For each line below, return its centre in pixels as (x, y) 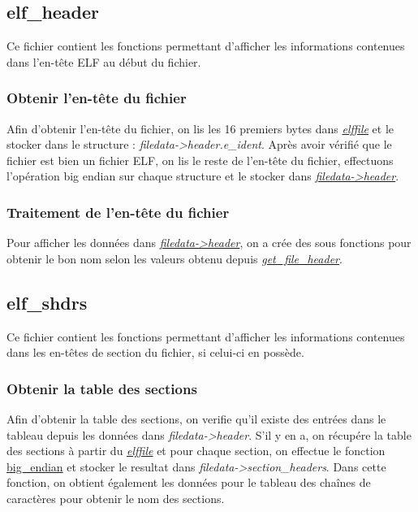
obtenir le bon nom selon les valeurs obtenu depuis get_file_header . (175, 258)
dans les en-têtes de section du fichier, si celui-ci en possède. (155, 352)
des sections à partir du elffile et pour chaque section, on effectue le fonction (196, 451)
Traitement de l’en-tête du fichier (118, 212)
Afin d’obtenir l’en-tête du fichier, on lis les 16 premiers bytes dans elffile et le (200, 128)
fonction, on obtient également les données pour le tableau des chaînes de (189, 482)
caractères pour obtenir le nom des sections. (116, 498)
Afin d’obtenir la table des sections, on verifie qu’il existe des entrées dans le (196, 419)
